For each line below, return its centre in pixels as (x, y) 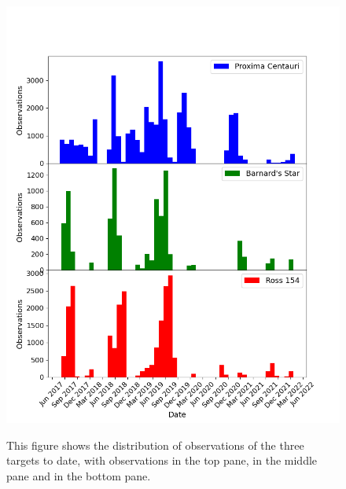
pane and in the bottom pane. (79, 475)
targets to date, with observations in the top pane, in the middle (162, 460)
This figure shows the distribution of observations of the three (155, 445)
